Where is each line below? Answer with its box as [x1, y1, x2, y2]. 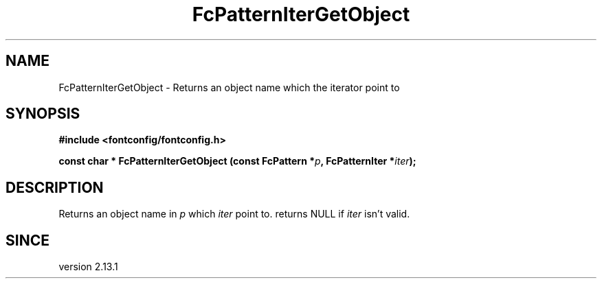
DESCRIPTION [5, 178, 104, 196]
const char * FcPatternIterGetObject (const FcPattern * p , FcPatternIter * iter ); [58, 155, 416, 167]
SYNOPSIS [5, 105, 80, 123]
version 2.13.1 [58, 261, 118, 273]
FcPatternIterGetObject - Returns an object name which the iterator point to [58, 81, 400, 93]
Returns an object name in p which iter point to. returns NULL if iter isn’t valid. [58, 208, 410, 220]
